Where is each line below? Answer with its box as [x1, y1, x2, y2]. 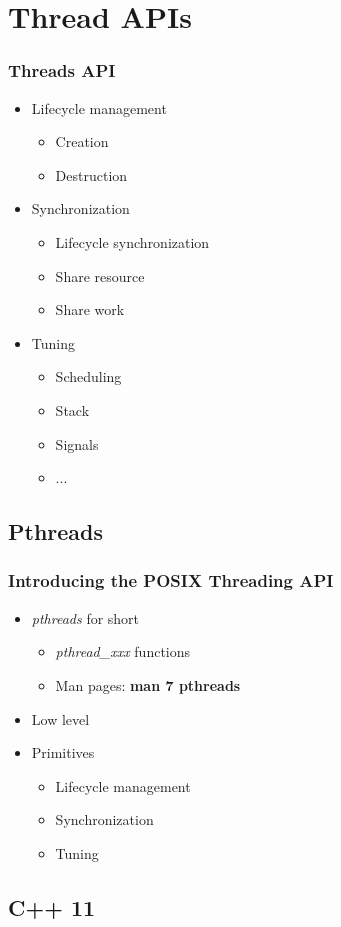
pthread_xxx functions [55, 641, 191, 662]
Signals [55, 433, 99, 454]
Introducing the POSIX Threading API [8, 568, 334, 593]
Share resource [55, 265, 145, 286]
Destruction [55, 164, 128, 185]
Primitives [31, 742, 95, 763]
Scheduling [55, 366, 122, 387]
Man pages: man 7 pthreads [55, 674, 241, 695]
